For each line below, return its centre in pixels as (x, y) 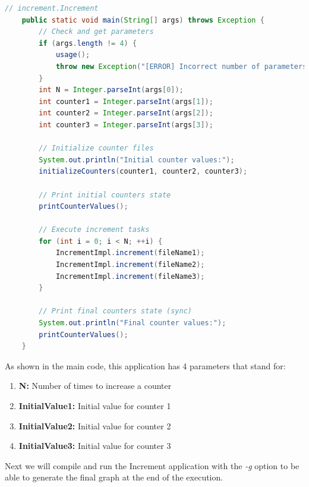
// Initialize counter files (96, 148)
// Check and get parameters (96, 32)
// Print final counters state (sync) (115, 311)
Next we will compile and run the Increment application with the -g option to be (152, 465)
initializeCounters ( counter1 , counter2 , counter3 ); (143, 172)
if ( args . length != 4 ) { (88, 43)
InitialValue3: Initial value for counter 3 (95, 446)
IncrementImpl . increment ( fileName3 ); (130, 276)
